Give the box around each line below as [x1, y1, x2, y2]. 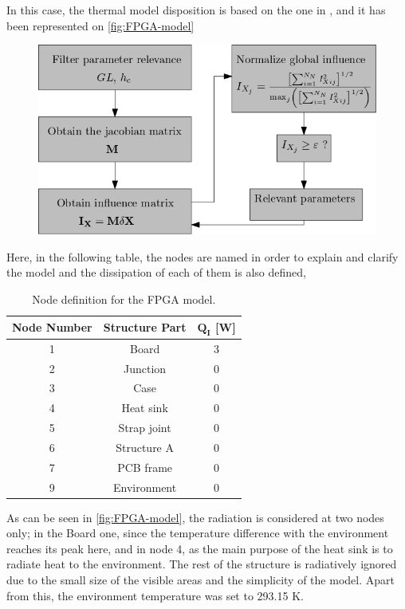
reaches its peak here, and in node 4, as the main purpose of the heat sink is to [6, 540, 393, 556]
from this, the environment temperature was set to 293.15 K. [6, 587, 304, 603]
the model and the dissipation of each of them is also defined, [6, 264, 306, 281]
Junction [124, 360, 167, 376]
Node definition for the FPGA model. [32, 291, 216, 308]
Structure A [116, 438, 175, 455]
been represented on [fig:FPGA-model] [6, 17, 195, 33]
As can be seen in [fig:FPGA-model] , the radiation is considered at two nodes [6, 509, 384, 525]
